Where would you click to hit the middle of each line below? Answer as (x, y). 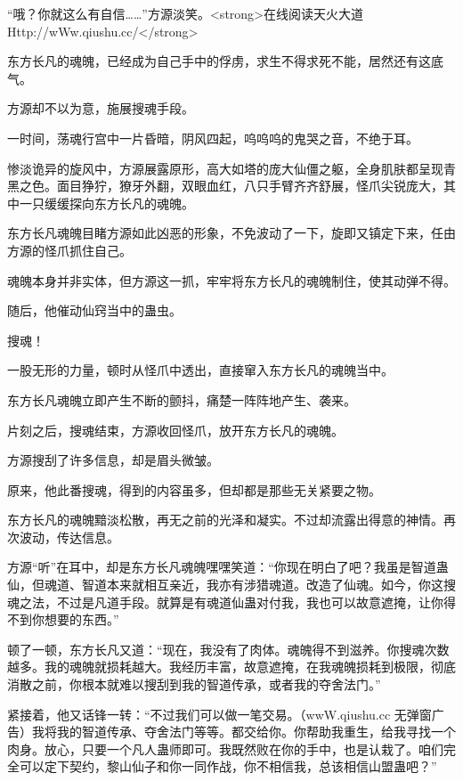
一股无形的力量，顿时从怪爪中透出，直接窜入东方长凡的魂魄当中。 (200, 370)
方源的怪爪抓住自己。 (69, 250)
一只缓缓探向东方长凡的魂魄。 (106, 203)
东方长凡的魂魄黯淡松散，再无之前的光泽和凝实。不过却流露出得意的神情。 (225, 520)
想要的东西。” (81, 619)
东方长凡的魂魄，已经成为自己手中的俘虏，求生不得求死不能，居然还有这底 (225, 61)
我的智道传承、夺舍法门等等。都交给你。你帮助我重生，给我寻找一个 (256, 732)
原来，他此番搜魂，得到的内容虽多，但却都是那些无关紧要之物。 (194, 489)
